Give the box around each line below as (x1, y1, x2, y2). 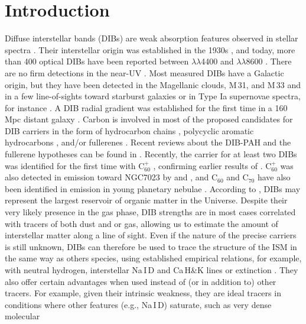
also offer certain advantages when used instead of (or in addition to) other (5, 275, 276, 287)
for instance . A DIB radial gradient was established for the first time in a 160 (5, 101, 288, 114)
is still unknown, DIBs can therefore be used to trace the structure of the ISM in (5, 240, 297, 252)
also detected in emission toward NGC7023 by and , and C (5, 171, 218, 183)
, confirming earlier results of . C (153, 159, 272, 171)
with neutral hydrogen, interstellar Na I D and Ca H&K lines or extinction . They (5, 264, 298, 276)
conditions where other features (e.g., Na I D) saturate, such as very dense (5, 298, 272, 310)
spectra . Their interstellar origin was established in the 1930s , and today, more (5, 43, 295, 56)
